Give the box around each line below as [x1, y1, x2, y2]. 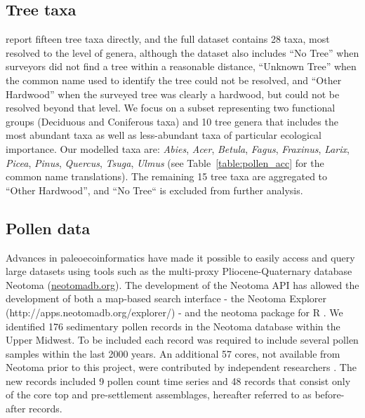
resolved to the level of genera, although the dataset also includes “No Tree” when [6, 45, 359, 60]
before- [314, 387, 345, 402]
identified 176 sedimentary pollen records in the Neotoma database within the [6, 318, 340, 333]
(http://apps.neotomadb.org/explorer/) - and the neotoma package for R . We [6, 304, 343, 319]
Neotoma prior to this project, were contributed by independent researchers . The [6, 360, 357, 375]
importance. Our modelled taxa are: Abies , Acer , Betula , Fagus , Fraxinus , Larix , [6, 141, 350, 156]
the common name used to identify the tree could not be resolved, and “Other [6, 72, 342, 87]
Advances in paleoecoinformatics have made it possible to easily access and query [6, 250, 355, 264]
